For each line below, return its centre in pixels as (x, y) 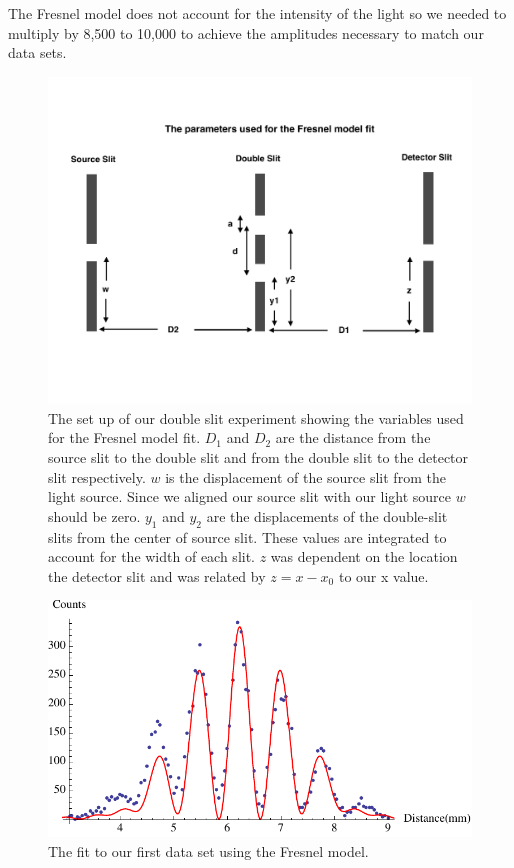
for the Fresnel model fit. (124, 437)
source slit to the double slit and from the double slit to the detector (258, 457)
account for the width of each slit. (152, 556)
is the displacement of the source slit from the (305, 476)
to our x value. (383, 575)
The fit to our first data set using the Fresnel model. (208, 850)
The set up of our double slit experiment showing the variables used (256, 417)
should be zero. (94, 515)
